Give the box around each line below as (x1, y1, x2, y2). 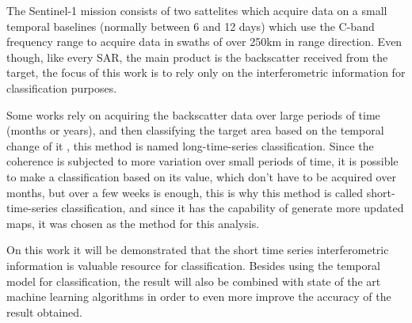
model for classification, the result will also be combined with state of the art (6, 272, 381, 289)
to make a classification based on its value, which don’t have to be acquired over (6, 168, 396, 184)
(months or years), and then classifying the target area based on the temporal (6, 122, 384, 139)
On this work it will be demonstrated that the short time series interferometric (6, 241, 389, 258)
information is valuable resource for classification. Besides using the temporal (6, 256, 380, 273)
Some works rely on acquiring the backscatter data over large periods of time (6, 106, 380, 123)
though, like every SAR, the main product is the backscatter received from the (6, 48, 388, 65)
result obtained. (6, 303, 82, 320)
